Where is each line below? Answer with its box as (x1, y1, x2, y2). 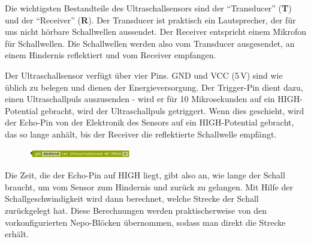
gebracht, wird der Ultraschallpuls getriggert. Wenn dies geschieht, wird (41, 104, 304, 116)
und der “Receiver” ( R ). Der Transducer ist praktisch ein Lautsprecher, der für (5, 13, 296, 26)
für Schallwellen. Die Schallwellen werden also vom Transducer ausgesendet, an (5, 37, 295, 49)
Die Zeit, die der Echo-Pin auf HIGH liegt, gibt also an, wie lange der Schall (5, 169, 285, 181)
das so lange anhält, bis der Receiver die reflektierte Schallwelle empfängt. (5, 127, 277, 140)
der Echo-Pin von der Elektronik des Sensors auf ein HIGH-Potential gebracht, (5, 116, 294, 129)
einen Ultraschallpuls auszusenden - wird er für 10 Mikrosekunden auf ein (5, 92, 275, 105)
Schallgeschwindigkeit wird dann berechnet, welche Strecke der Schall (5, 192, 259, 205)
